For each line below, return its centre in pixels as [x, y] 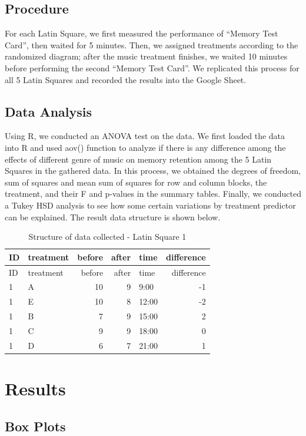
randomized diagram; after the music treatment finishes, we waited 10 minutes [146, 56]
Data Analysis [49, 111]
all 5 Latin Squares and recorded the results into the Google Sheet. [126, 79]
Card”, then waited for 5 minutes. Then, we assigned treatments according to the [152, 44]
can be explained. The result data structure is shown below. [113, 217]
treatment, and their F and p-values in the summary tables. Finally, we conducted [153, 194]
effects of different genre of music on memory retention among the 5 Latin [138, 159]
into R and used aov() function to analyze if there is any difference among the [145, 147]
